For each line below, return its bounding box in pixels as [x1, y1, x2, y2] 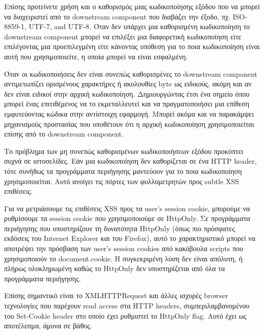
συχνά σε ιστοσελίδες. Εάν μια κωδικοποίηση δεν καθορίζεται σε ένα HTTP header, [4, 155, 257, 166]
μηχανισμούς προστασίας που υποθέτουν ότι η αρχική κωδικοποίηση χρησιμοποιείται [4, 118, 254, 129]
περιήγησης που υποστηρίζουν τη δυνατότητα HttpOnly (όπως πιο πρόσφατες [4, 222, 235, 233]
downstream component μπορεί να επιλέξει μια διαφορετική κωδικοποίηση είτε [4, 31, 242, 41]
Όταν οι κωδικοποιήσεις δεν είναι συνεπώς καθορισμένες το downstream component [4, 68, 257, 79]
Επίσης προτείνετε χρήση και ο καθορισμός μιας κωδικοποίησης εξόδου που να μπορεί [4, 1, 260, 11]
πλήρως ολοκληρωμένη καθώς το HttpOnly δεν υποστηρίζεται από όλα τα [4, 263, 225, 274]
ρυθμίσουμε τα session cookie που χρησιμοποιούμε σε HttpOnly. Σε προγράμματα [4, 213, 250, 224]
